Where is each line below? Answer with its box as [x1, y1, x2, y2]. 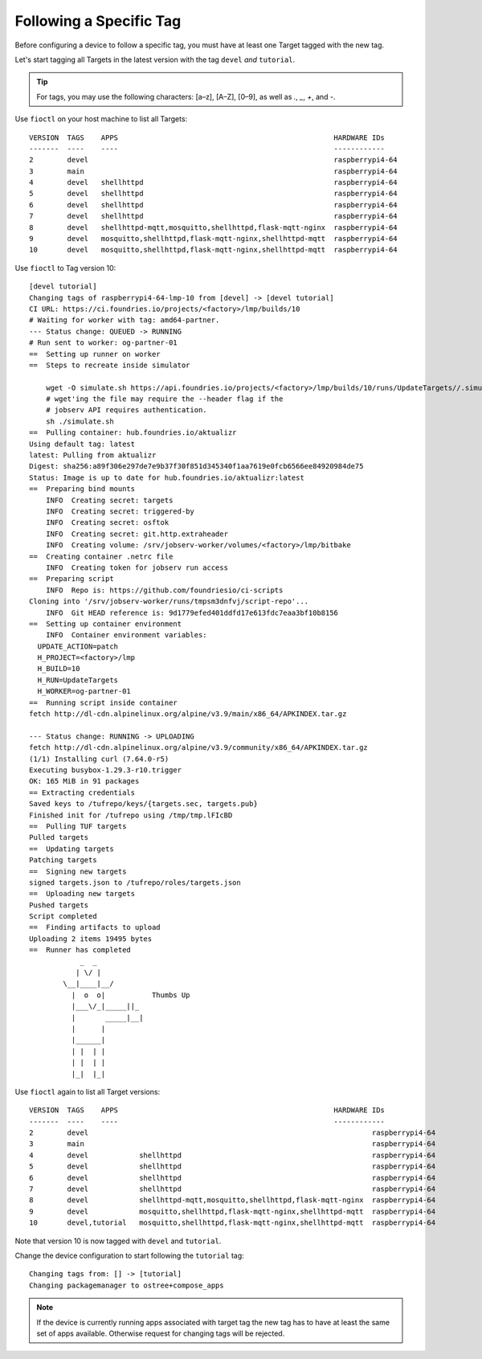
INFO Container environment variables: [45, 631, 208, 640]
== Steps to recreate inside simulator [29, 360, 190, 370]
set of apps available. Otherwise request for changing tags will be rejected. [36, 1328, 285, 1338]
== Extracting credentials [29, 788, 136, 797]
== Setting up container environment [29, 619, 182, 628]
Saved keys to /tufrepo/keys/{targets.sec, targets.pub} [29, 800, 259, 808]
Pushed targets [29, 900, 89, 910]
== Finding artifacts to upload [29, 923, 161, 932]
